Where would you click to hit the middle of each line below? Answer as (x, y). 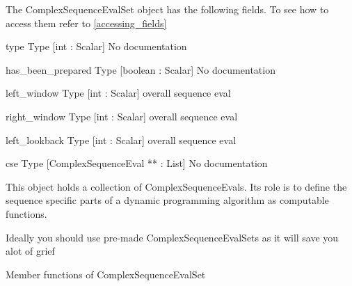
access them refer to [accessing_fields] (86, 23)
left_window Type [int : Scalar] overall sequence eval (118, 93)
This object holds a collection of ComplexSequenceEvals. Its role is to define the (176, 186)
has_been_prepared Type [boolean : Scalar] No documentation (141, 69)
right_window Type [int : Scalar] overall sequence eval (122, 116)
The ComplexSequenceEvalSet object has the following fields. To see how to (167, 9)
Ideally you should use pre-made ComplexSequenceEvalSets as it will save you (172, 237)
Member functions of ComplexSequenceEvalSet (106, 274)
